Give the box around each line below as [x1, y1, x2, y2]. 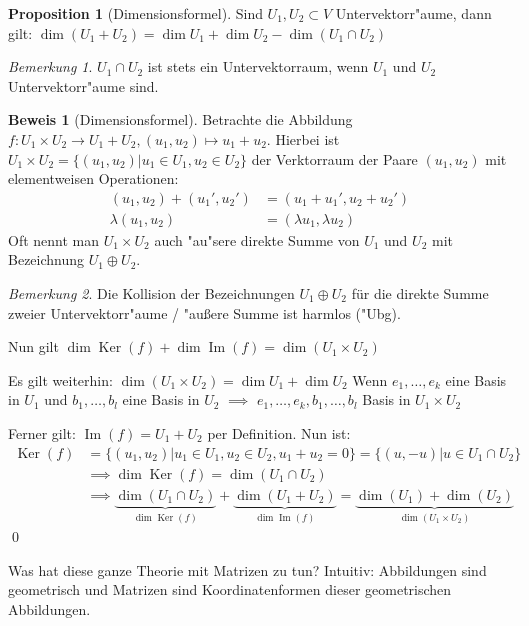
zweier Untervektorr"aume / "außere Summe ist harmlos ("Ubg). [8, 302, 401, 323]
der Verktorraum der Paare [251, 148, 418, 169]
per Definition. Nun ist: [207, 422, 351, 443]
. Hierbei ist [266, 128, 340, 149]
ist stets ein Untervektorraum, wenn [147, 56, 369, 77]
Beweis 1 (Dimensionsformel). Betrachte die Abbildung [8, 109, 353, 130]
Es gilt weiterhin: [8, 369, 113, 390]
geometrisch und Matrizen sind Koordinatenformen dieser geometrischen [8, 579, 452, 600]
